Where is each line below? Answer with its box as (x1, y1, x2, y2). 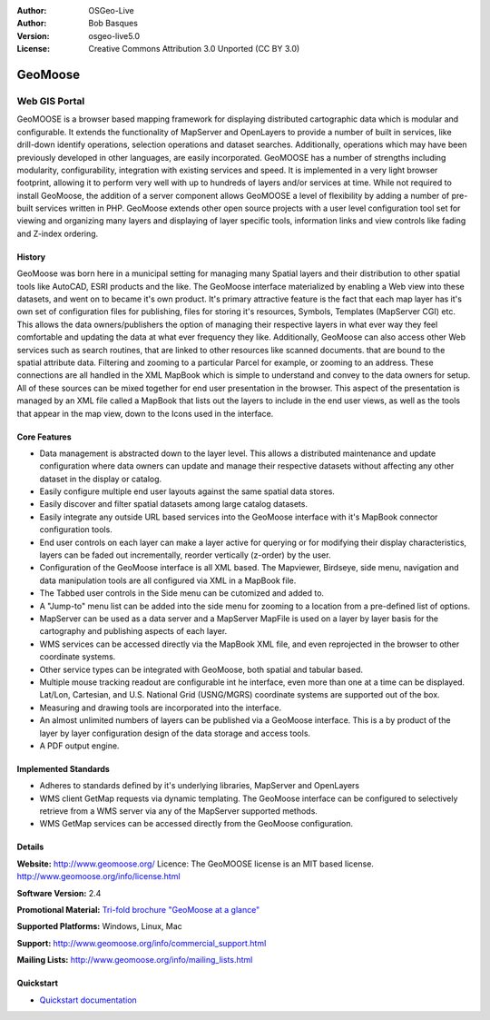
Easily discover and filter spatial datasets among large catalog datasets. (39, 499, 309, 510)
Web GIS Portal (16, 94, 85, 107)
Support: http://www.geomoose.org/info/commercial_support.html (16, 937, 267, 948)
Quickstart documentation (39, 995, 138, 1005)
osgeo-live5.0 (88, 30, 141, 41)
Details (16, 841, 44, 853)
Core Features (16, 431, 72, 442)
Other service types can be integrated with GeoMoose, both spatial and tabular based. (39, 664, 363, 675)
